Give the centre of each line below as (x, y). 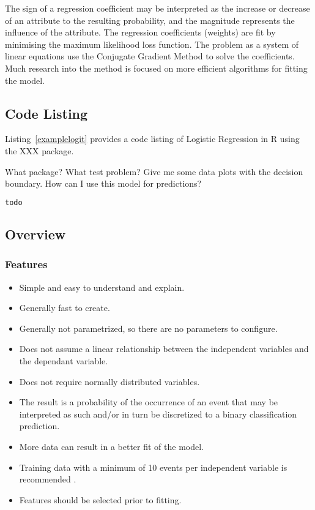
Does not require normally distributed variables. (109, 381)
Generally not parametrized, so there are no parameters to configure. (148, 328)
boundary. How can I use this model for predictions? (103, 183)
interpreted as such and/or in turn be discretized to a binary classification (158, 414)
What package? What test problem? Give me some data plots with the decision (154, 171)
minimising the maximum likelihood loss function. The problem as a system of (152, 44)
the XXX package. (39, 150)
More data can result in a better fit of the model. (111, 446)
